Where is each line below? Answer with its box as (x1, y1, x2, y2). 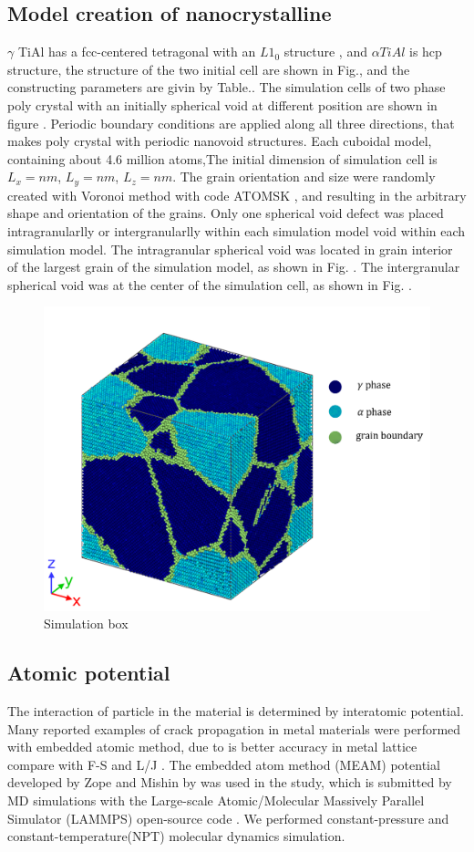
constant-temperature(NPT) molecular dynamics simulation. (7, 826, 345, 846)
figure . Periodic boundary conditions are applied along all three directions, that (7, 113, 455, 132)
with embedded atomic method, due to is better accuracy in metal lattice (7, 737, 417, 756)
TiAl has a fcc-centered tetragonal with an (17, 42, 256, 61)
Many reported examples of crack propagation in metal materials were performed (7, 719, 461, 738)
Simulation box (44, 614, 129, 633)
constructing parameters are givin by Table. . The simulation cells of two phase (7, 78, 446, 97)
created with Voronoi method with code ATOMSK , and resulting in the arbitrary (7, 185, 467, 204)
